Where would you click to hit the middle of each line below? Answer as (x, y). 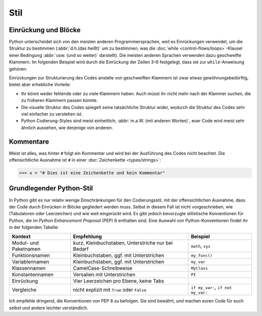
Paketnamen (26, 249)
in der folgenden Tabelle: (34, 227)
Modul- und (25, 243)
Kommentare (29, 141)
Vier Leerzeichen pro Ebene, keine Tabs (119, 281)
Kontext (21, 237)
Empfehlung (87, 237)
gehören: (18, 69)
